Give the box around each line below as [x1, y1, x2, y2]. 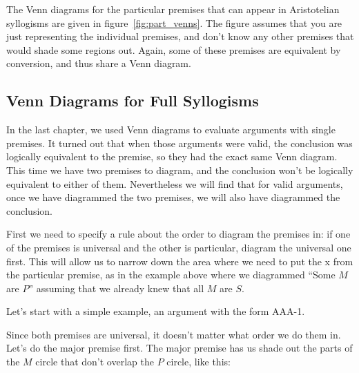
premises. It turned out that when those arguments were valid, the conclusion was [6, 135, 353, 150]
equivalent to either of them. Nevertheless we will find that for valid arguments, [6, 176, 343, 191]
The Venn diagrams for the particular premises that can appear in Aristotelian [6, 2, 340, 16]
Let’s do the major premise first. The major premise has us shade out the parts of [6, 341, 353, 355]
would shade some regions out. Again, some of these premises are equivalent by [6, 42, 341, 57]
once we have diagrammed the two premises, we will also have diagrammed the [6, 190, 340, 204]
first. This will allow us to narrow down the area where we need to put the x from [6, 254, 353, 268]
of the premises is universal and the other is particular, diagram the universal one [6, 240, 351, 254]
